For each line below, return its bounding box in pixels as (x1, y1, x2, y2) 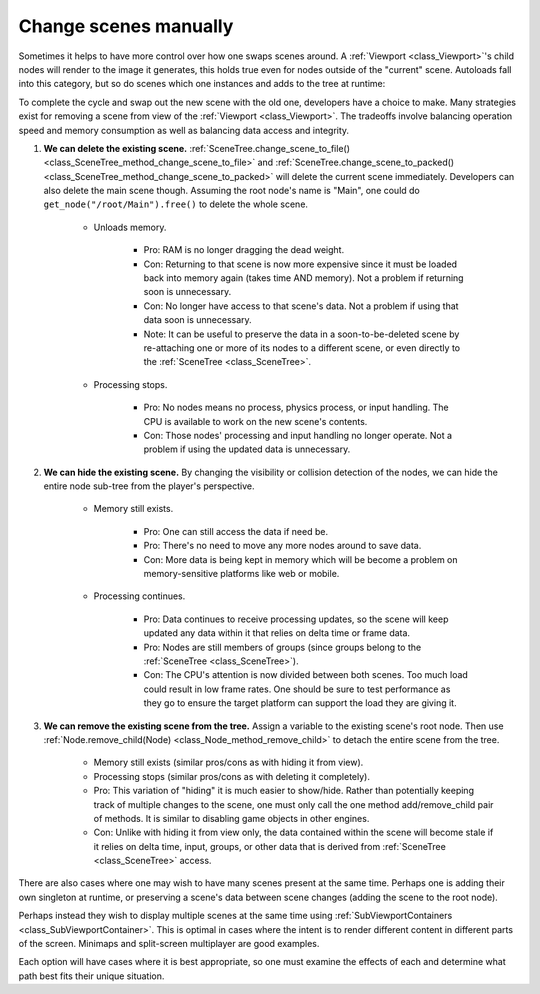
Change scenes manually (18, 15, 234, 37)
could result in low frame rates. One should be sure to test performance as (143, 683, 451, 695)
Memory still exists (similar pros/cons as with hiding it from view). (93, 756, 364, 769)
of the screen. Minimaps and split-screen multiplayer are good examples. (18, 938, 320, 950)
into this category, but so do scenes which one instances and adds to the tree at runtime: (18, 78, 386, 90)
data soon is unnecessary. (143, 314, 252, 326)
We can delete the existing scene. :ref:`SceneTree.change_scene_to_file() (43, 142, 350, 154)
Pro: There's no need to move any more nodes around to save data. (143, 540, 422, 552)
